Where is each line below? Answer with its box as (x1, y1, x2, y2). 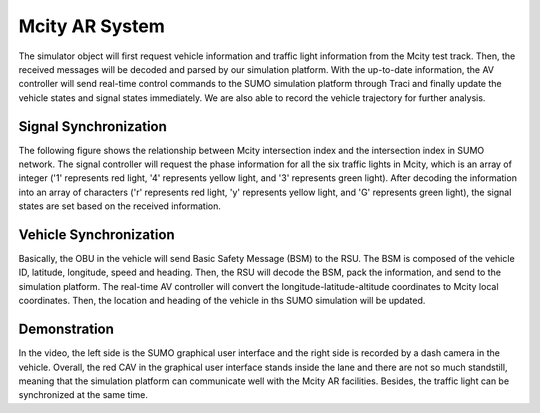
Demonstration (18, 321, 115, 338)
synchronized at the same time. (18, 389, 149, 401)
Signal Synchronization (18, 118, 167, 135)
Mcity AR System (18, 15, 165, 37)
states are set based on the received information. (18, 200, 222, 212)
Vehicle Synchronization (18, 226, 175, 243)
